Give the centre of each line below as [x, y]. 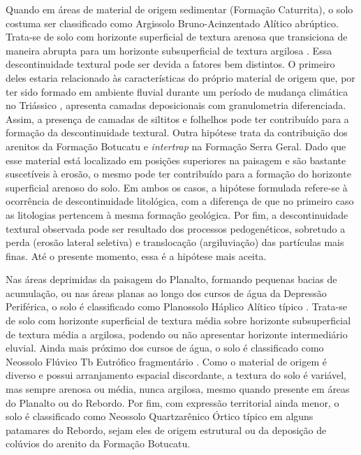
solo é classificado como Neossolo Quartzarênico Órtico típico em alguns [160, 416]
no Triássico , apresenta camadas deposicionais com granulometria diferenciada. [176, 105]
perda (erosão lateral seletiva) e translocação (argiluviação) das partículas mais [175, 242]
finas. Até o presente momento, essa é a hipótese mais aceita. [136, 255]
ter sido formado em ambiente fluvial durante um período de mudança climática [177, 91]
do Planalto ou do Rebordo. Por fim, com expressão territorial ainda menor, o [172, 402]
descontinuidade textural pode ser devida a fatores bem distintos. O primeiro [170, 64]
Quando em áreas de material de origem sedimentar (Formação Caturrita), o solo [179, 9]
